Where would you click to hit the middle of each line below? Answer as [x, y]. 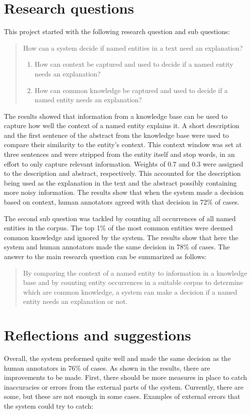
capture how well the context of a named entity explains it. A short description [122, 125]
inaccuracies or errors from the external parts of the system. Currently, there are [124, 386]
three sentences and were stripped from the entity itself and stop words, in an [119, 154]
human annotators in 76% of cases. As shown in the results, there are [107, 367]
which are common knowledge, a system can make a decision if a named [130, 292]
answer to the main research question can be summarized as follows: [105, 256]
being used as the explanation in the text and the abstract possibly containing [120, 182]
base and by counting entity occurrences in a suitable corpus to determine [133, 282]
